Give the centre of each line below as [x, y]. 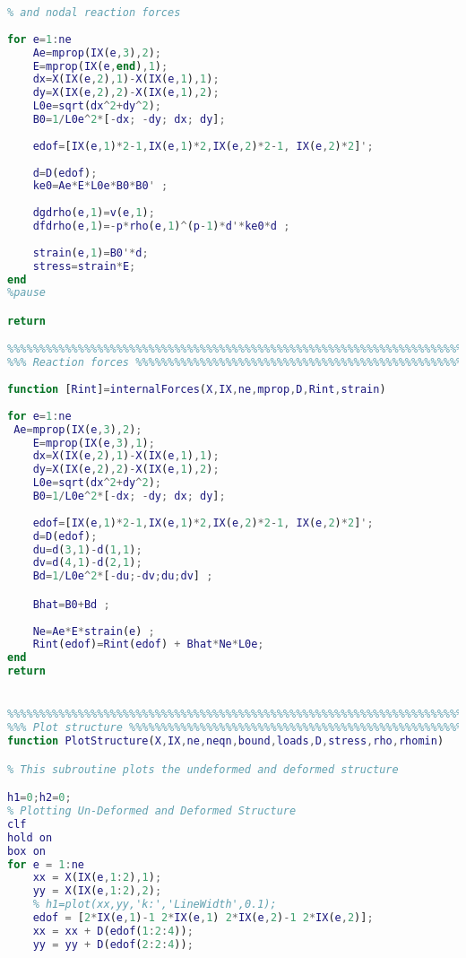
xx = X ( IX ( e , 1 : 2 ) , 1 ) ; [97, 878]
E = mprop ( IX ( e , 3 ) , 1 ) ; [94, 443]
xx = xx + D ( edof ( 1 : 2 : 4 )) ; [113, 931]
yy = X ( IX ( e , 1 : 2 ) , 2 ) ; [97, 891]
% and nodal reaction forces [94, 13]
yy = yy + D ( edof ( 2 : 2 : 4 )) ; [113, 944]
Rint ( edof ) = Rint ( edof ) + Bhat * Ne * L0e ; [148, 644]
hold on [30, 837]
